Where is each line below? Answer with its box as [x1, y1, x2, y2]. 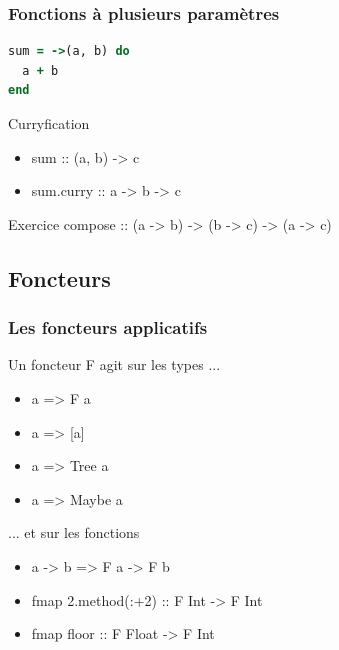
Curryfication [8, 113, 90, 133]
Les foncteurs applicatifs [8, 315, 208, 340]
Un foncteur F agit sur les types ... [8, 354, 221, 375]
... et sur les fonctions [8, 522, 140, 543]
